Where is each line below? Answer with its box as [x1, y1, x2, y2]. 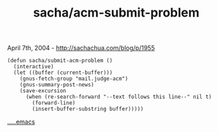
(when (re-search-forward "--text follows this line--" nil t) [25, 93, 212, 101]
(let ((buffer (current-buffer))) [13, 69, 113, 77]
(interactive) [13, 64, 54, 70]
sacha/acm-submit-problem [33, 5, 200, 21]
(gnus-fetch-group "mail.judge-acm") [19, 75, 129, 82]
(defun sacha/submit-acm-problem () [7, 57, 113, 64]
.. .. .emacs [7, 117, 35, 126]
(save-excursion [19, 88, 67, 95]
